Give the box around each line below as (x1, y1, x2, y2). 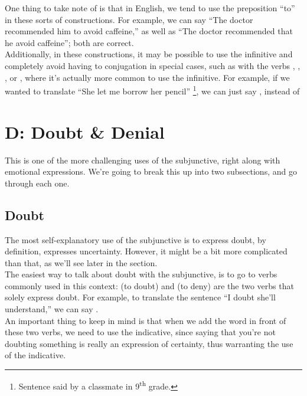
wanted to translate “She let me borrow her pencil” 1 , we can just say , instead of (5, 83, 300, 97)
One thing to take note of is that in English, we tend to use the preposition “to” (5, 2, 295, 14)
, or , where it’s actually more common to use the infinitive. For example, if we (5, 71, 290, 83)
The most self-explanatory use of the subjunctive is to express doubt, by (5, 233, 266, 246)
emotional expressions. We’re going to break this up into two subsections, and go (5, 165, 297, 178)
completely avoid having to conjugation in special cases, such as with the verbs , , (5, 59, 301, 71)
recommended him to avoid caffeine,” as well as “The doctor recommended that (5, 25, 293, 37)
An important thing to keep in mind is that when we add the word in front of (5, 314, 286, 326)
